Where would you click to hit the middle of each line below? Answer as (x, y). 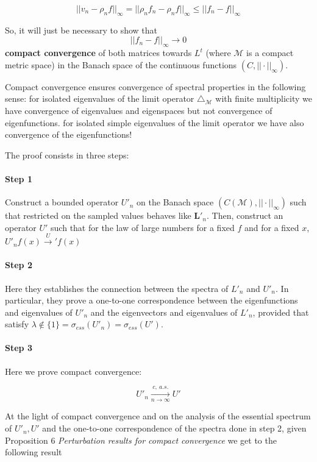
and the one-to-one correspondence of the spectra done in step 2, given (174, 428)
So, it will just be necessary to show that (81, 30)
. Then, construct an (245, 215)
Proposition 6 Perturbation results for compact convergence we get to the (141, 440)
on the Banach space (175, 202)
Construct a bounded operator (62, 202)
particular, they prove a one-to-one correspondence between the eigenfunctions (151, 300)
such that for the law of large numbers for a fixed (143, 227)
